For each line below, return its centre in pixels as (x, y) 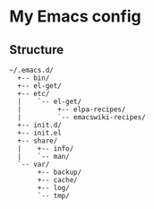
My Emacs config (75, 17)
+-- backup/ (60, 172)
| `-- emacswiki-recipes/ (81, 118)
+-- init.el (40, 133)
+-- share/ (38, 141)
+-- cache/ (57, 180)
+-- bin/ (34, 78)
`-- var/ (34, 164)
